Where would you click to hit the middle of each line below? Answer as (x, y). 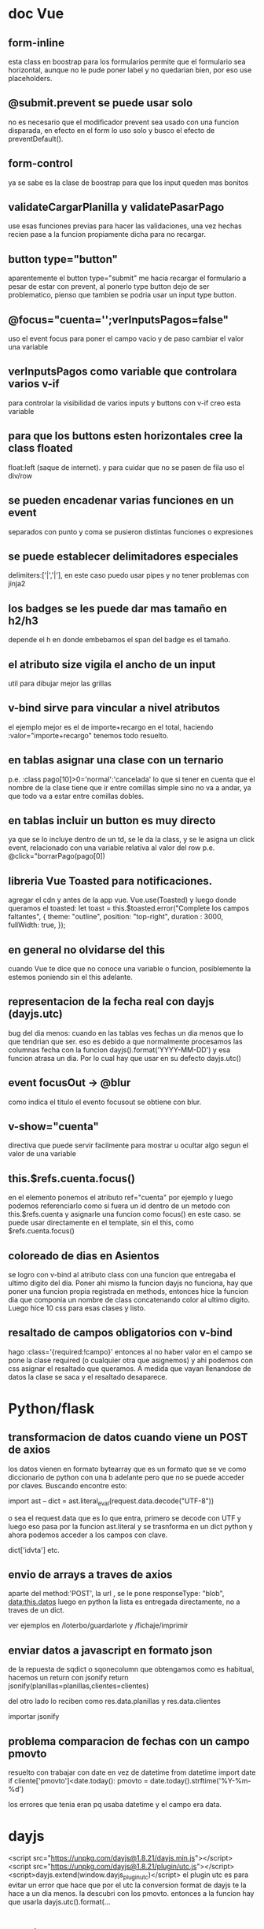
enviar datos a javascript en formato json (110, 1650)
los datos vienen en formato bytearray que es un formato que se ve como (127, 1469)
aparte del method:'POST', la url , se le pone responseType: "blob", (116, 1594)
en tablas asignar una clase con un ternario (116, 760)
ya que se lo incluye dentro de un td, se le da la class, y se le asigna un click (132, 840)
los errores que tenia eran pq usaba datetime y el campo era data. (115, 1805)
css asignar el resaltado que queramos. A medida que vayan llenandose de (130, 1368)
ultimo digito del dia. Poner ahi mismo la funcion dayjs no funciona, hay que (130, 1283)
